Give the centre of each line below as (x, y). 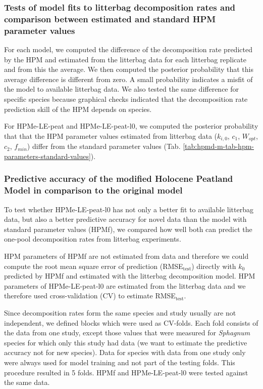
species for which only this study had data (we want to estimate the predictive (126, 342)
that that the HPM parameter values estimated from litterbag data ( (111, 135)
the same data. (27, 382)
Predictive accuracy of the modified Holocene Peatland (119, 179)
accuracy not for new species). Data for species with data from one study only (125, 352)
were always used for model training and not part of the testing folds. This (120, 362)
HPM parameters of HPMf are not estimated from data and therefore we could (126, 256)
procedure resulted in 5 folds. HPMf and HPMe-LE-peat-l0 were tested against (126, 372)
